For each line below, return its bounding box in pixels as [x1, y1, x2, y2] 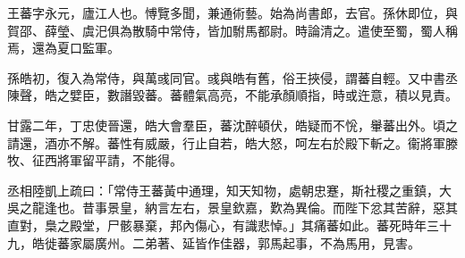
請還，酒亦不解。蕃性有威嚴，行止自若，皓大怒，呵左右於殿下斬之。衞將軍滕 [7, 133, 458, 152]
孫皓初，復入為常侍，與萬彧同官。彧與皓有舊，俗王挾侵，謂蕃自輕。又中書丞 [7, 68, 458, 87]
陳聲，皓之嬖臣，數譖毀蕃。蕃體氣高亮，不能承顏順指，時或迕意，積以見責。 [7, 86, 458, 104]
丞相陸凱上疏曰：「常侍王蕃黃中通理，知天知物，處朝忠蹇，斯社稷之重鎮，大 [7, 180, 452, 199]
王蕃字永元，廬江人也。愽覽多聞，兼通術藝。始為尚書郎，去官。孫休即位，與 [7, 4, 458, 21]
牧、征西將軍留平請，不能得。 [7, 151, 182, 170]
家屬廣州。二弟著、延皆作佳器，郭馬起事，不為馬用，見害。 [69, 233, 420, 252]
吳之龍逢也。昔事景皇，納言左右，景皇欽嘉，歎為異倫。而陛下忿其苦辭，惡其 [7, 198, 458, 217]
